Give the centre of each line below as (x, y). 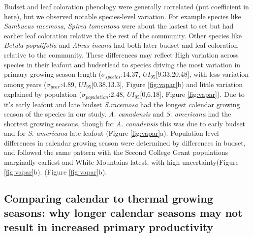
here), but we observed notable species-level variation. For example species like (123, 16)
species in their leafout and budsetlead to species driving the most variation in (122, 64)
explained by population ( (43, 94)
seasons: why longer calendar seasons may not (123, 213)
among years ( (25, 84)
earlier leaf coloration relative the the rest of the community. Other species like (123, 35)
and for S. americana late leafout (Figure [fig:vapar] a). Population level (111, 133)
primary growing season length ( (53, 74)
